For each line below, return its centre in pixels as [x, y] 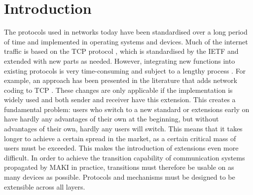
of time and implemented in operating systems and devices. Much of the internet [126, 41]
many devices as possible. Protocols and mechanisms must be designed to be [120, 177]
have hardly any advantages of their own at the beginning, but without [111, 119]
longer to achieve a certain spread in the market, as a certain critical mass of [120, 138]
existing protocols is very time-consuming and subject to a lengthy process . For [125, 70]
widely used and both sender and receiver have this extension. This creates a [120, 99]
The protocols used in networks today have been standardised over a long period [126, 32]
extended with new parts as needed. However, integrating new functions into [120, 60]
